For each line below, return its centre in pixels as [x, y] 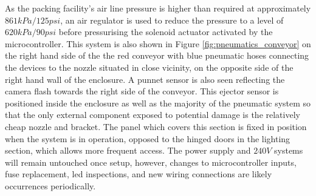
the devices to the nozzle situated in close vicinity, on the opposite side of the [149, 67]
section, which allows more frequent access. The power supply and [128, 150]
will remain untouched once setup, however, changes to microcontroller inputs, [151, 162]
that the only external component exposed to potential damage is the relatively [153, 115]
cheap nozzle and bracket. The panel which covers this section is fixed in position [156, 126]
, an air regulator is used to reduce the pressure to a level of [172, 20]
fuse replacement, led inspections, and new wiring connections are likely [139, 174]
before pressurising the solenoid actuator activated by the [166, 32]
